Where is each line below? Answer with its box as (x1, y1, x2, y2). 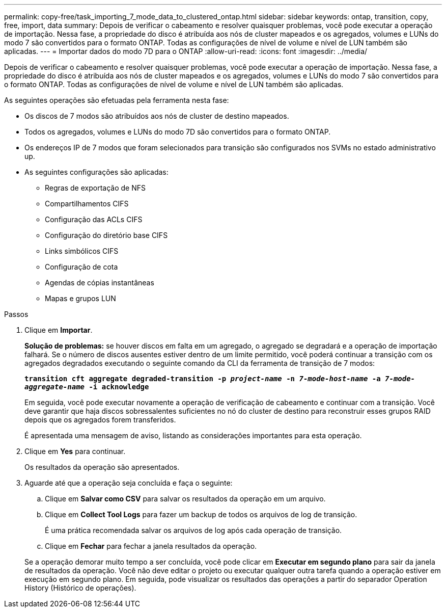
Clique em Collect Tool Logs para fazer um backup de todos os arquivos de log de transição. (45, 510, 357, 519)
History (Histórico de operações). (24, 583, 136, 592)
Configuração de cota (45, 262, 118, 271)
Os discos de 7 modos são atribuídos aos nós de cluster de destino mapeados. (24, 112, 289, 120)
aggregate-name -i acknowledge (24, 383, 149, 391)
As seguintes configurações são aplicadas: (24, 168, 169, 176)
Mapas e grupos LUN (45, 294, 116, 303)
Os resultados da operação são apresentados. (24, 463, 180, 471)
